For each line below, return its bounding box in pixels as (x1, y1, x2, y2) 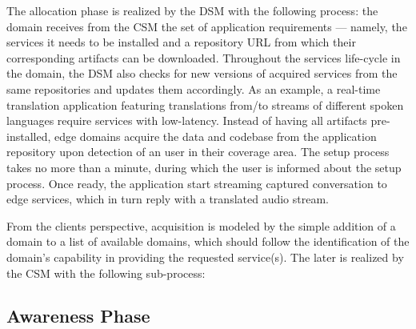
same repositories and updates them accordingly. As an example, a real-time (6, 80, 381, 97)
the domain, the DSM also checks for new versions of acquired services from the (6, 65, 398, 82)
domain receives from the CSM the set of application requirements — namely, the (6, 18, 407, 34)
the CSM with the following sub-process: (6, 264, 206, 281)
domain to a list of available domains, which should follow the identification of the (6, 233, 410, 250)
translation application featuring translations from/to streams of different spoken (6, 96, 404, 113)
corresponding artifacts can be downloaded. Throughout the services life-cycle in (6, 49, 401, 66)
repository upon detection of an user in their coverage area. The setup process (6, 143, 390, 160)
